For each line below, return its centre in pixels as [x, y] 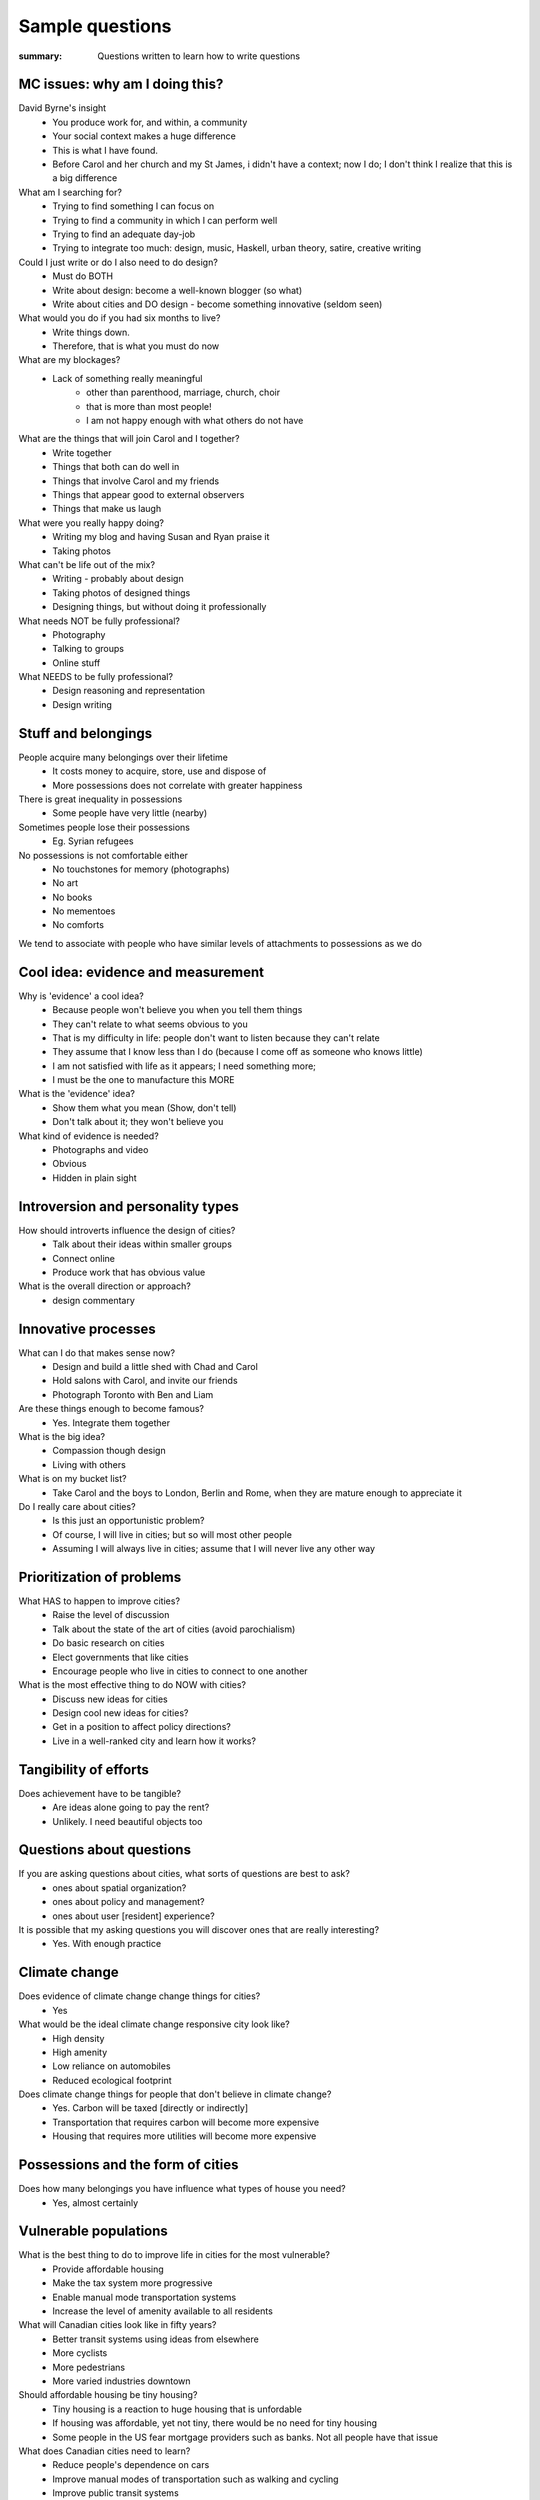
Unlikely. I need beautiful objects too [127, 1821]
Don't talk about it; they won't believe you [138, 1122]
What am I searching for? [70, 192]
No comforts [78, 925]
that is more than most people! [149, 406]
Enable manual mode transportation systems [144, 2297]
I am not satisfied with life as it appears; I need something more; [184, 1066]
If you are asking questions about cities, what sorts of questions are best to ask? [184, 1874]
